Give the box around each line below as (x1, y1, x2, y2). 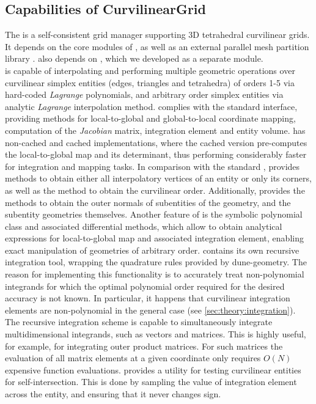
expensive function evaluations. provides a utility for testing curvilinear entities (5, 363, 301, 376)
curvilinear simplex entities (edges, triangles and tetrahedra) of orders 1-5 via (5, 76, 295, 89)
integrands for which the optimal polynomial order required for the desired (5, 279, 285, 292)
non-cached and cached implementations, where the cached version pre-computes (5, 136, 307, 149)
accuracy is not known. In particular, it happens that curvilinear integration (5, 292, 290, 304)
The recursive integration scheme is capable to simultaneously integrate (5, 315, 273, 328)
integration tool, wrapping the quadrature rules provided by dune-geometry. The (5, 255, 307, 268)
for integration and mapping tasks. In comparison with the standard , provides (5, 160, 300, 172)
